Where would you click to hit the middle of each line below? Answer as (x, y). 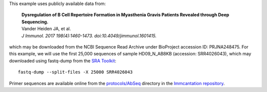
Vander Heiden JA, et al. (46, 29)
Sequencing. (35, 22)
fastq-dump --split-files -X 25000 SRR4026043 (75, 72)
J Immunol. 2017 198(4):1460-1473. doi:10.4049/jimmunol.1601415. (89, 36)
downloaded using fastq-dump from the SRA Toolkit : (63, 61)
